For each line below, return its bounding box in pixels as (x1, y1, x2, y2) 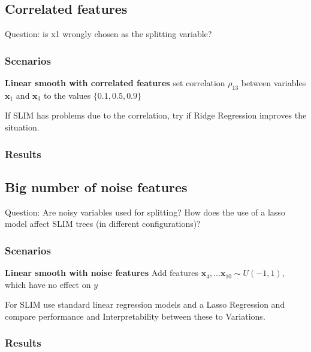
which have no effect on (5, 278, 91, 290)
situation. (5, 121, 40, 133)
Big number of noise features (5, 177, 188, 196)
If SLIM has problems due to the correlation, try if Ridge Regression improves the (5, 109, 307, 122)
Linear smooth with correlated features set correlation (5, 77, 225, 89)
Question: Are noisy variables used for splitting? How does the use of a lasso (5, 205, 285, 218)
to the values (43, 89, 91, 101)
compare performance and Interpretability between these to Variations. (5, 309, 265, 322)
